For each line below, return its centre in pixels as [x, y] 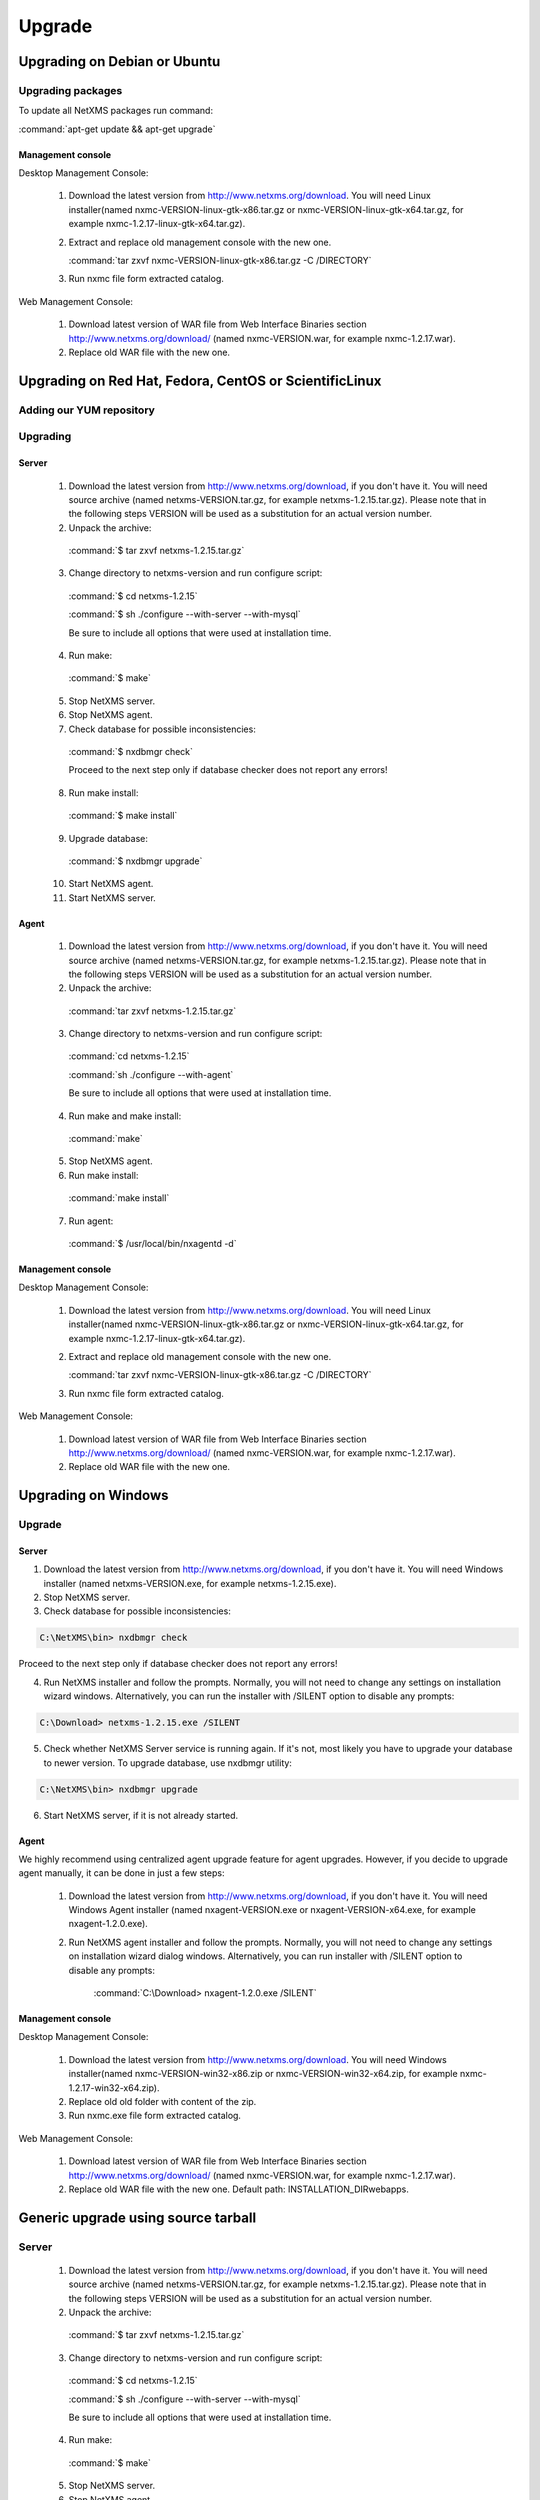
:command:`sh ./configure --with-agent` [151, 1074]
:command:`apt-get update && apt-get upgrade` [117, 129]
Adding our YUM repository [86, 410]
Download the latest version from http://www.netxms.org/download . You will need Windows [257, 2059]
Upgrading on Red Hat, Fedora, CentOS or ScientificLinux [200, 380]
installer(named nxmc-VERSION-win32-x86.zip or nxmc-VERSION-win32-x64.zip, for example [263, 2074]
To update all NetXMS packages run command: [116, 111]
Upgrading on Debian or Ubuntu [119, 61]
